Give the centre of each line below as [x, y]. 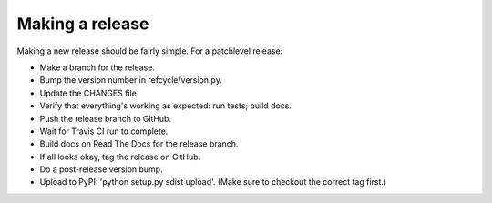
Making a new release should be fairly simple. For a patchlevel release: [150, 51]
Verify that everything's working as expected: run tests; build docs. [165, 106]
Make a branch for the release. [97, 67]
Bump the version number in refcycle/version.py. [131, 80]
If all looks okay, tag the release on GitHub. [120, 157]
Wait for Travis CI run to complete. [104, 131]
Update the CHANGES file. [89, 93]
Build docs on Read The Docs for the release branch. [139, 144]
